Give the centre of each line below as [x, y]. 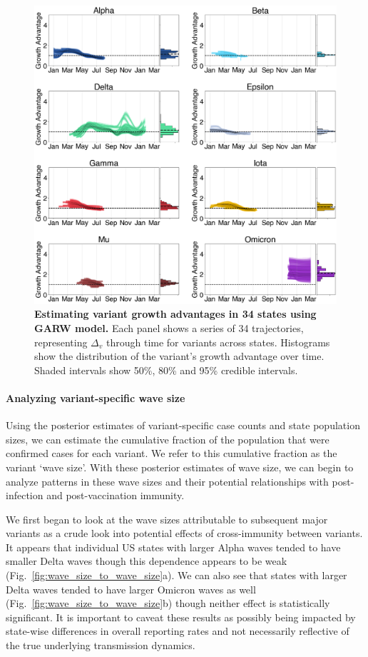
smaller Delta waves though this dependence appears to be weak [147, 561]
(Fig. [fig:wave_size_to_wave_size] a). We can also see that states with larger [177, 575]
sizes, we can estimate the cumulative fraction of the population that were [168, 439]
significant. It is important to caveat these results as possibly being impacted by [181, 617]
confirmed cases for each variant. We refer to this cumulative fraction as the [172, 453]
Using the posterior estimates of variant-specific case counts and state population [183, 425]
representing [61, 342]
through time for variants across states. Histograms [218, 342]
